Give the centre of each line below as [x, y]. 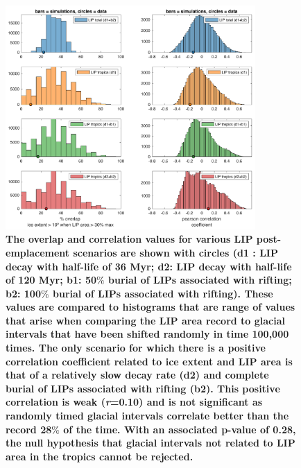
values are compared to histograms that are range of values [150, 307]
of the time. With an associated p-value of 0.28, [180, 429]
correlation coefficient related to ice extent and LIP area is [149, 361]
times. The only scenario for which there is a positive [136, 348]
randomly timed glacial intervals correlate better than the [147, 416]
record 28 [29, 429]
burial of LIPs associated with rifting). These [163, 293]
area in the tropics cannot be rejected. [100, 456]
